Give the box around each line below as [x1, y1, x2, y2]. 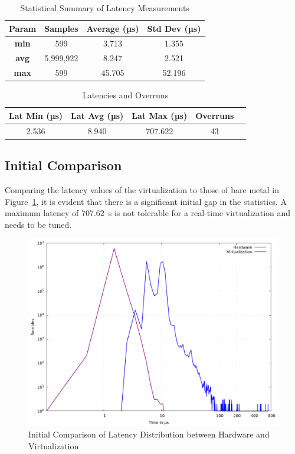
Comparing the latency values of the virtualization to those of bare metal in [5, 183, 279, 195]
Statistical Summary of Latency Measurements [20, 2, 189, 14]
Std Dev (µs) [147, 22, 201, 34]
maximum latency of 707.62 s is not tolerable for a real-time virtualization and [5, 207, 291, 219]
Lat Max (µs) [132, 109, 188, 121]
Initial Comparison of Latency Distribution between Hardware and [28, 428, 270, 440]
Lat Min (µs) [9, 109, 63, 121]
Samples [44, 22, 78, 34]
